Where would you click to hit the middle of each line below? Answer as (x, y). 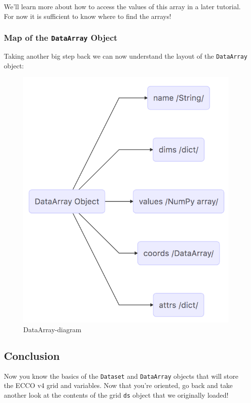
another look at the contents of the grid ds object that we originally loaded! (116, 395)
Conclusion (32, 355)
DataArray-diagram (52, 329)
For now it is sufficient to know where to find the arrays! (88, 16)
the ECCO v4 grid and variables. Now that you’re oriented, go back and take (118, 385)
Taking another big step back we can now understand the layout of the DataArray (126, 56)
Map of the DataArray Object (61, 38)
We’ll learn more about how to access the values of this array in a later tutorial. (122, 6)
